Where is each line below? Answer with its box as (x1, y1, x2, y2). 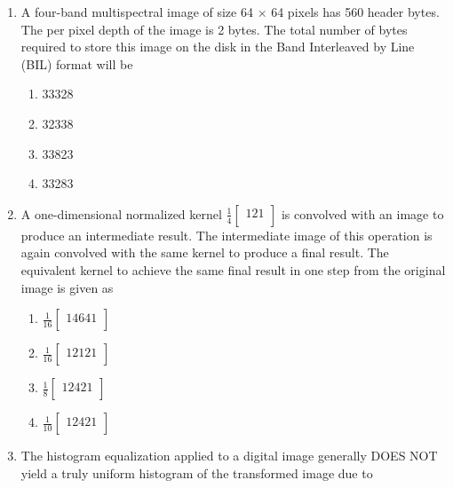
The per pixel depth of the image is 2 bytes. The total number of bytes (20, 20, 408, 38)
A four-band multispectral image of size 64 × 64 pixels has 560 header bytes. (20, 3, 440, 20)
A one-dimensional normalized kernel (20, 204, 222, 223)
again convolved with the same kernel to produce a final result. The (20, 243, 389, 262)
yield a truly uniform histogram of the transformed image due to (20, 463, 373, 482)
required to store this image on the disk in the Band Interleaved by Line (20, 37, 415, 56)
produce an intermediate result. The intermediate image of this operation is (20, 225, 433, 244)
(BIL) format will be (20, 54, 133, 73)
